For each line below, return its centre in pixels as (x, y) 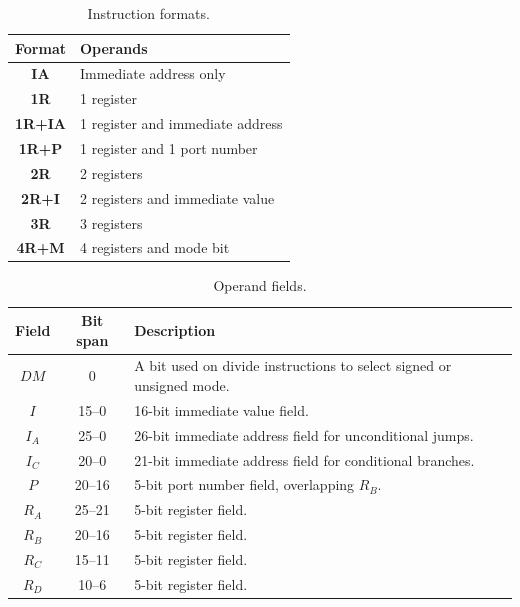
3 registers (111, 222)
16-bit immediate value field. (221, 409)
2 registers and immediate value (177, 197)
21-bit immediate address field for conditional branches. (304, 459)
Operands (113, 47)
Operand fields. (260, 285)
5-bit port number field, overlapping (244, 484)
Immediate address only (152, 73)
